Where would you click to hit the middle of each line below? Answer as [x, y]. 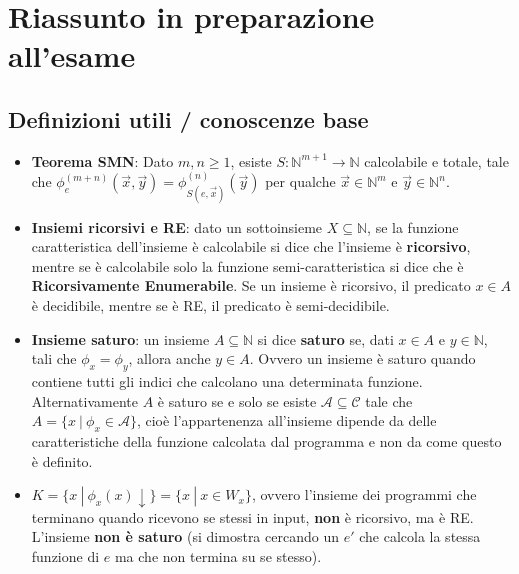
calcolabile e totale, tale [436, 160]
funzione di [65, 555]
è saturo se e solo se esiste [237, 400]
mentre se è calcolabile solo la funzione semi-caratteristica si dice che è [247, 265]
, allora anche [169, 358]
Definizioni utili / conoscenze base [188, 118]
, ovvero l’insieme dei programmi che [364, 494]
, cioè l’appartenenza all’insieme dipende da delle [286, 420]
